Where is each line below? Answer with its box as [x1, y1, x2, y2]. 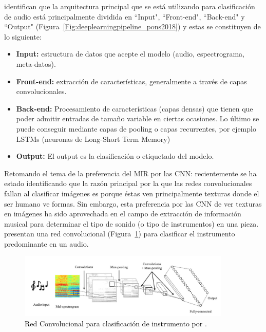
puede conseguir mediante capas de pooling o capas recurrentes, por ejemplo [16, 123, 256, 134]
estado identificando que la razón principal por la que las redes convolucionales [4, 178, 252, 189]
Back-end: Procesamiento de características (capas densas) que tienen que [16, 103, 253, 114]
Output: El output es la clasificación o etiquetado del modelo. [16, 151, 214, 161]
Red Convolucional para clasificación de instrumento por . [25, 318, 207, 328]
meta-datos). [16, 58, 56, 69]
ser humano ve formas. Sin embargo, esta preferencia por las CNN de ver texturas [4, 198, 262, 209]
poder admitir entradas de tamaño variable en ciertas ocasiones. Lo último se [16, 113, 259, 124]
